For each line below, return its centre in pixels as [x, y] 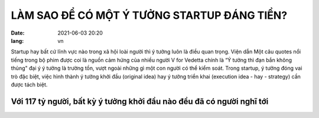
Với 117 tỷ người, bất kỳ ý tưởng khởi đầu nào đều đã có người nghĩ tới [140, 101]
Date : [18, 33]
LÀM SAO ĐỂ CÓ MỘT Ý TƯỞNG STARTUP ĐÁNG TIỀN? [149, 15]
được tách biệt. [29, 85]
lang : [17, 41]
